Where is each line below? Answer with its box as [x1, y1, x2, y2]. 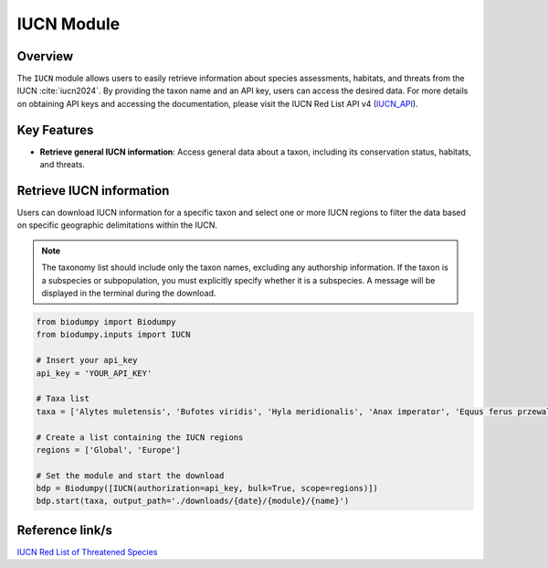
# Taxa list [36, 393, 90, 404]
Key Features [16, 122, 94, 137]
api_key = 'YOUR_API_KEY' [36, 368, 153, 379]
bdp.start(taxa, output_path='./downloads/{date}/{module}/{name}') [36, 496, 350, 507]
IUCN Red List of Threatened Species [16, 546, 158, 557]
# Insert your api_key [36, 355, 138, 366]
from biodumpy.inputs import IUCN [36, 329, 191, 340]
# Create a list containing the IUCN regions [36, 432, 244, 443]
